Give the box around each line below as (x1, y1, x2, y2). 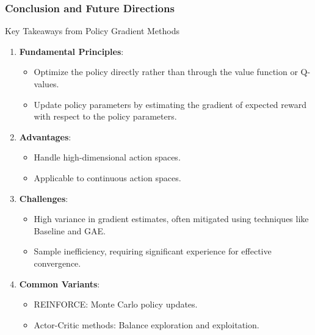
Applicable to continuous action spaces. (34, 171, 181, 184)
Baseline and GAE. (34, 224, 106, 237)
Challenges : (19, 192, 68, 204)
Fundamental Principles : (19, 45, 124, 57)
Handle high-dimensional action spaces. (34, 151, 181, 164)
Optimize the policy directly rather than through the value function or (34, 65, 298, 78)
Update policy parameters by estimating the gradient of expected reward (34, 98, 306, 110)
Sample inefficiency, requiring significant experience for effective (34, 245, 272, 258)
